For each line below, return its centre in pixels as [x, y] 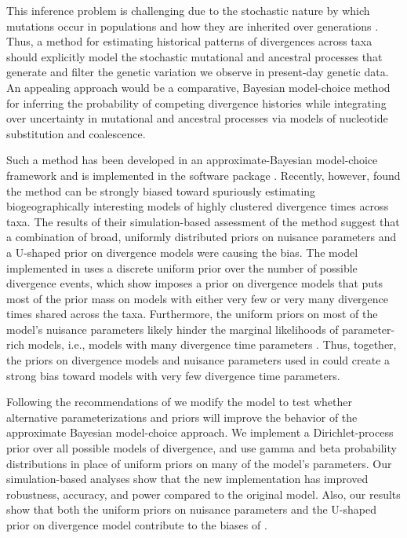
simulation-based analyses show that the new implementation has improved [187, 479]
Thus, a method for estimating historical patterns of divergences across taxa [189, 41]
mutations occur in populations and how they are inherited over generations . [193, 26]
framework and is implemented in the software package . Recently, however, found [203, 175]
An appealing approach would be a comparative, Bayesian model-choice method [198, 87]
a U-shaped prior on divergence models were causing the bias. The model [182, 252]
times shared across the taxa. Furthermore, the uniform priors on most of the [192, 314]
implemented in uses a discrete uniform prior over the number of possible [182, 267]
